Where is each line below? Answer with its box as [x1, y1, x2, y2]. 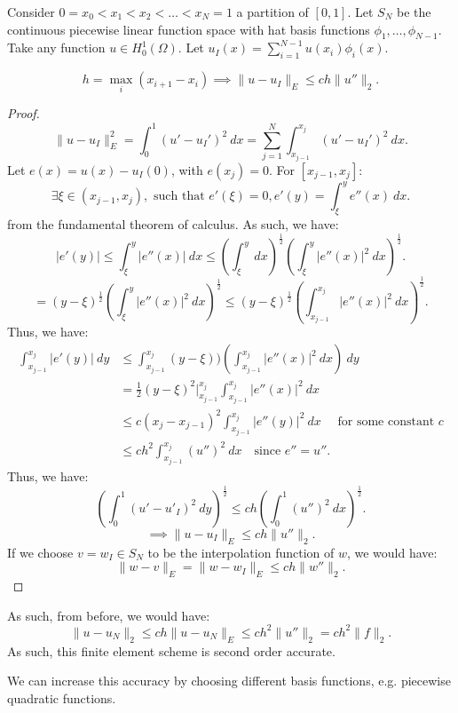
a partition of [236, 3, 309, 20]
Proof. [7, 104, 40, 123]
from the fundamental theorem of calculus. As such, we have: [7, 215, 339, 234]
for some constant [337, 415, 435, 428]
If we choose [7, 543, 74, 561]
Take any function [7, 38, 106, 57]
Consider [7, 3, 55, 20]
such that [154, 190, 205, 203]
